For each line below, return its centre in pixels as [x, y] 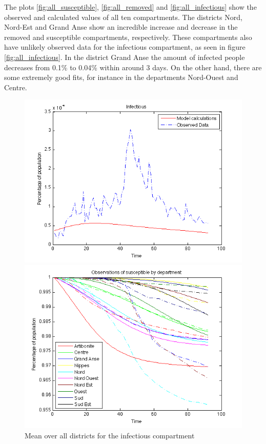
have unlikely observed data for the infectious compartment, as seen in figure [125, 47]
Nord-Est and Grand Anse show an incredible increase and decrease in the [121, 27]
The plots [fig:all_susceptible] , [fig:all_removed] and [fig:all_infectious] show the [130, 7]
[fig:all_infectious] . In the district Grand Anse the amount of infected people [125, 57]
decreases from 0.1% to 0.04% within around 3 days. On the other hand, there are [133, 67]
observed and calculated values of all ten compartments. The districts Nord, [123, 17]
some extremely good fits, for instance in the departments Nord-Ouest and [121, 77]
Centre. [16, 87]
